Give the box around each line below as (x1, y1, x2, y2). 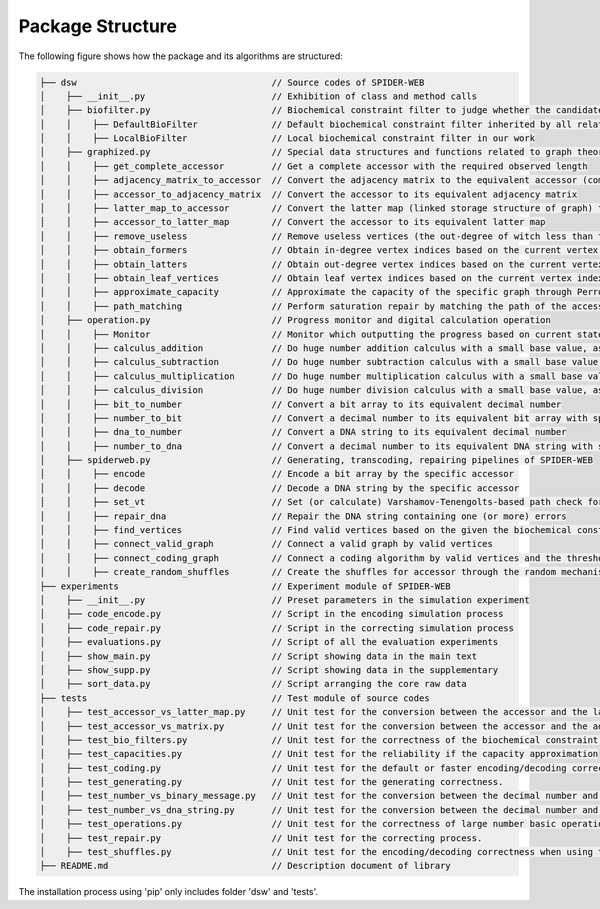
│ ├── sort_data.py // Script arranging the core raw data (39, 678, 467, 690)
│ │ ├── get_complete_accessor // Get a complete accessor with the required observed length (39, 160, 589, 172)
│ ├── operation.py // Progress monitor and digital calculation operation (39, 315, 552, 326)
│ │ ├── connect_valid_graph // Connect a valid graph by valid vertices (39, 538, 494, 550)
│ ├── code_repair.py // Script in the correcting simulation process (39, 622, 515, 634)
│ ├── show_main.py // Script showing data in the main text (39, 650, 478, 662)
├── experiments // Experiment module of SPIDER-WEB (39, 580, 452, 592)
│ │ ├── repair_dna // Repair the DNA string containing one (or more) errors (39, 510, 567, 522)
